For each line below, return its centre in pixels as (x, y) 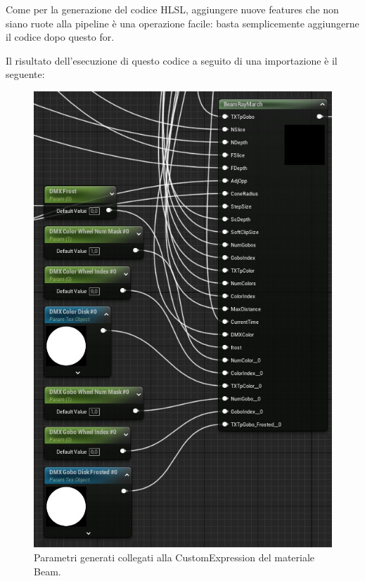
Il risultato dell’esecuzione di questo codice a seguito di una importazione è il (172, 60)
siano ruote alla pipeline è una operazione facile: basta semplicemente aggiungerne (182, 23)
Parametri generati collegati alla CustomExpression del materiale (174, 557)
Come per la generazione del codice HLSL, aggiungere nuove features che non (172, 9)
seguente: (25, 74)
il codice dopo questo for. (60, 37)
